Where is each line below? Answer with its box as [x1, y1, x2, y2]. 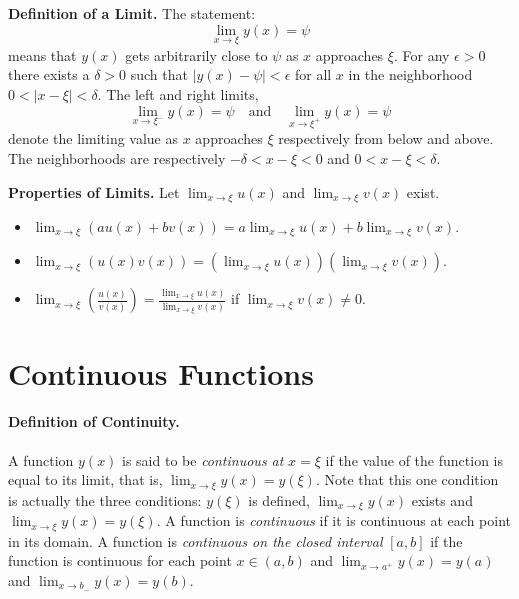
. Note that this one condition [315, 469, 499, 490]
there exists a [8, 64, 90, 85]
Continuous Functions [8, 352, 314, 393]
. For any [393, 44, 450, 65]
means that [8, 44, 77, 65]
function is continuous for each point [8, 550, 232, 571]
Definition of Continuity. [8, 411, 180, 432]
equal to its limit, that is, [8, 469, 163, 490]
